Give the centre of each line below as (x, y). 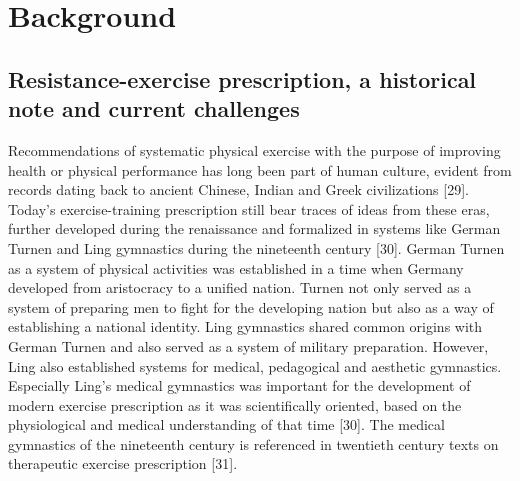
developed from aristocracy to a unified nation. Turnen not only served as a (240, 287)
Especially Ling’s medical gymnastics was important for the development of (239, 385)
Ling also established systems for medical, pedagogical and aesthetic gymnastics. (255, 365)
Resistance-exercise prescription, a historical (242, 78)
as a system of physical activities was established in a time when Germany (236, 267)
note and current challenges (154, 108)
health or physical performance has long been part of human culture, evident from (260, 169)
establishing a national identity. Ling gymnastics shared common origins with (245, 326)
